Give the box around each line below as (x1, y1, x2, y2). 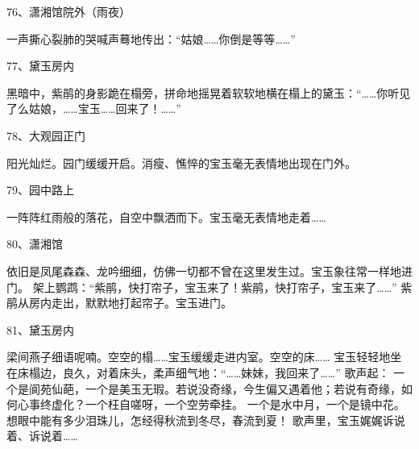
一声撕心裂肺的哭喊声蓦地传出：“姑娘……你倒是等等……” (6, 30, 296, 47)
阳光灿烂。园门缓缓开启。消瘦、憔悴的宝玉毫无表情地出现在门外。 (6, 154, 356, 171)
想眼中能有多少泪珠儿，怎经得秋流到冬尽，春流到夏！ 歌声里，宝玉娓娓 (6, 411, 383, 428)
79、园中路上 (6, 181, 74, 198)
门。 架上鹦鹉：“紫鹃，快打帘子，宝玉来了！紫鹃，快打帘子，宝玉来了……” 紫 (6, 278, 413, 295)
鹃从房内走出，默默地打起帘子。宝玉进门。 (6, 294, 232, 311)
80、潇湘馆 (6, 235, 63, 252)
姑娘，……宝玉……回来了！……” (28, 100, 181, 117)
